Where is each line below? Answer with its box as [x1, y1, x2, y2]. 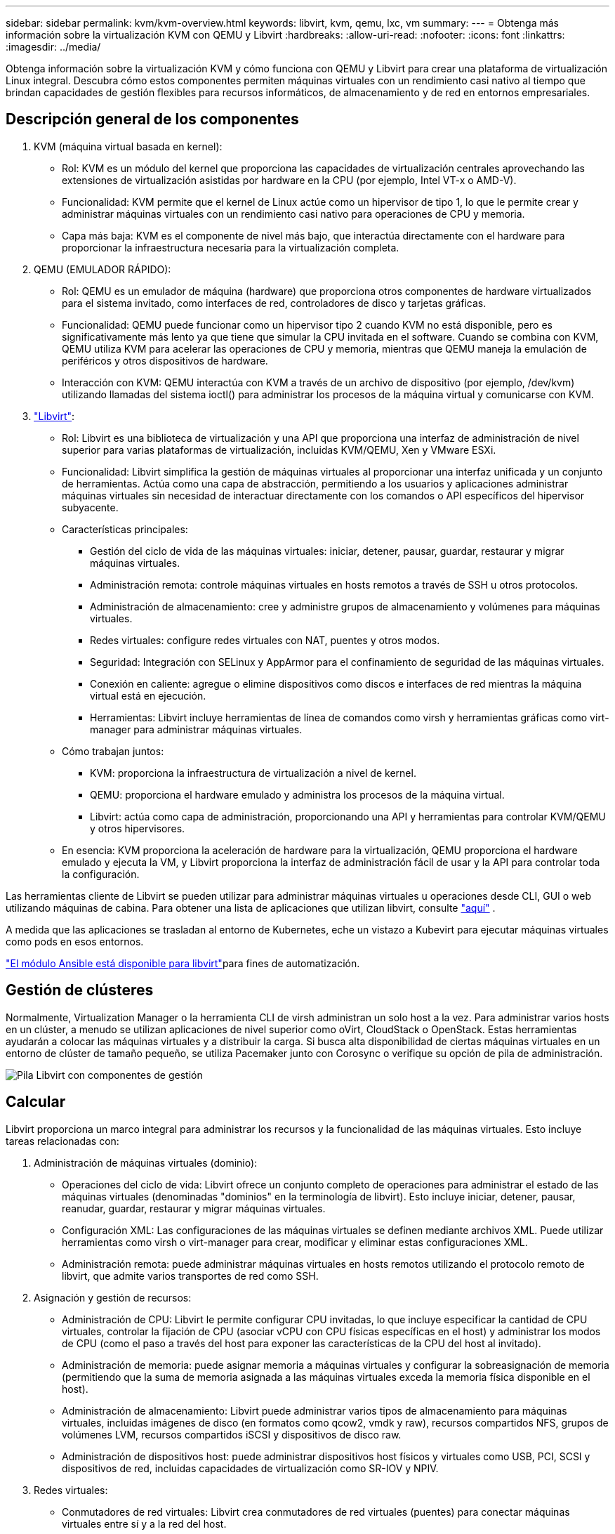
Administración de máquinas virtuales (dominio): [34, 1156, 258, 1169]
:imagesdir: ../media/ [6, 41, 101, 53]
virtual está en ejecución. [90, 689, 206, 702]
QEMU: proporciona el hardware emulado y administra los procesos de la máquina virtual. [90, 788, 505, 801]
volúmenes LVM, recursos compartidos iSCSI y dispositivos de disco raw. [62, 1428, 402, 1441]
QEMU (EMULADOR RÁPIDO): [34, 263, 171, 275]
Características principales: [62, 523, 188, 535]
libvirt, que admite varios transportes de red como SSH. [62, 1269, 319, 1282]
